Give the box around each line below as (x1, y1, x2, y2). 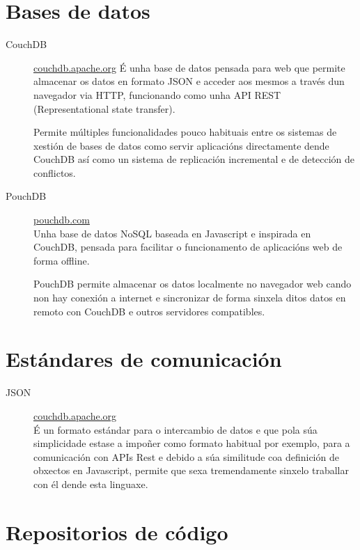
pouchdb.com (33, 212, 90, 227)
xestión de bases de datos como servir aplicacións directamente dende (33, 138, 329, 152)
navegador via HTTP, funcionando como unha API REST (33, 87, 281, 102)
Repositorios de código (6, 517, 228, 546)
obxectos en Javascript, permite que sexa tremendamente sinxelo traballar (33, 463, 349, 478)
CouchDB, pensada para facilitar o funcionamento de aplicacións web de (33, 239, 343, 254)
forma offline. (33, 253, 90, 267)
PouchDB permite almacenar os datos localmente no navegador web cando (33, 276, 352, 291)
